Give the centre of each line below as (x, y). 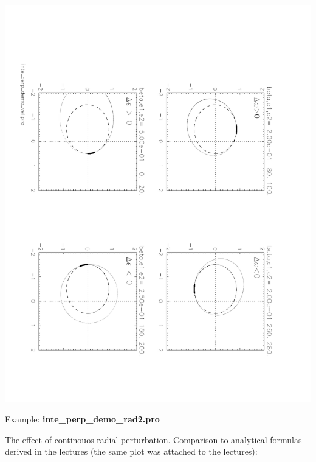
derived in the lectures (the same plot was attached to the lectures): (131, 451)
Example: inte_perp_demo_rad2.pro (82, 419)
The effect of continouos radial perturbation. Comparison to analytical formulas (153, 439)
